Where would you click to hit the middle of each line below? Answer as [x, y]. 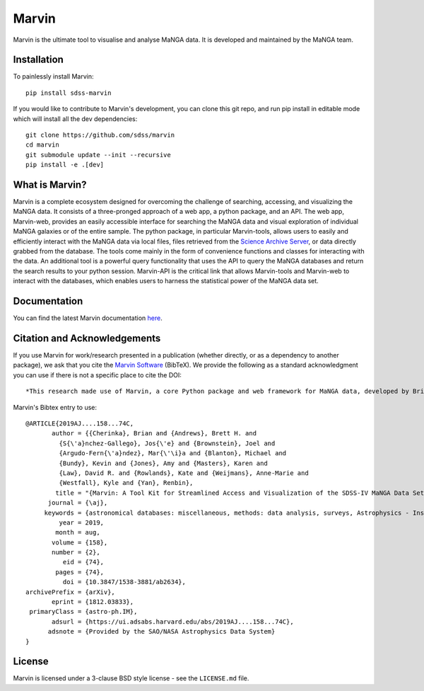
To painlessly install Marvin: [53, 76]
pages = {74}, [80, 572]
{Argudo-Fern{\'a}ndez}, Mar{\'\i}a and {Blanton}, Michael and [173, 453]
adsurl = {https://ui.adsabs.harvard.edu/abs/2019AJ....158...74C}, [173, 622]
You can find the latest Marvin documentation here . [88, 318]
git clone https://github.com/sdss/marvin [100, 135]
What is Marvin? [50, 185]
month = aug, [78, 532]
